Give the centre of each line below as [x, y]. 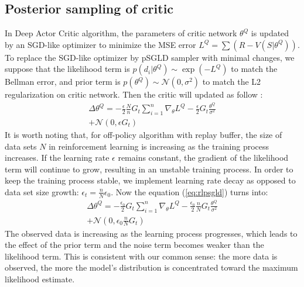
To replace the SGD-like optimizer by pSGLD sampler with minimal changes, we [150, 57]
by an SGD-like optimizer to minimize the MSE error [100, 44]
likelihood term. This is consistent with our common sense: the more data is [141, 256]
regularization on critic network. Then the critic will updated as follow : [134, 94]
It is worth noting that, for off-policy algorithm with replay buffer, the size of [144, 134]
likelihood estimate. [40, 279]
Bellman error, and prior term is [63, 82]
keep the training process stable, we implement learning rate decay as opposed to [150, 180]
